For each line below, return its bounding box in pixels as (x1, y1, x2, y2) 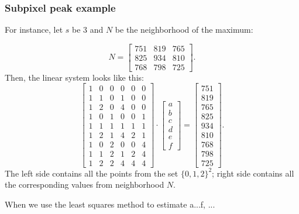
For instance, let (5, 23, 63, 36)
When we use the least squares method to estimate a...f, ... (5, 198, 215, 210)
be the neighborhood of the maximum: (115, 23, 253, 36)
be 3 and (72, 23, 104, 36)
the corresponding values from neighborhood (5, 178, 164, 191)
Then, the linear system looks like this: (5, 71, 144, 83)
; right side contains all (212, 167, 294, 179)
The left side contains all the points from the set (5, 167, 178, 179)
